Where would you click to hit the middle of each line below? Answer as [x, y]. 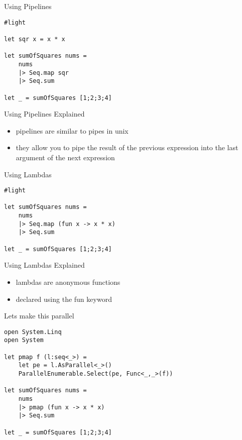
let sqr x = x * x [35, 39]
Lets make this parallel [39, 316]
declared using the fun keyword [64, 299]
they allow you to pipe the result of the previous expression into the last [127, 147]
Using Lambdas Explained [44, 265]
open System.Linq [33, 332]
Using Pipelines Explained [44, 114]
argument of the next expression [65, 157]
